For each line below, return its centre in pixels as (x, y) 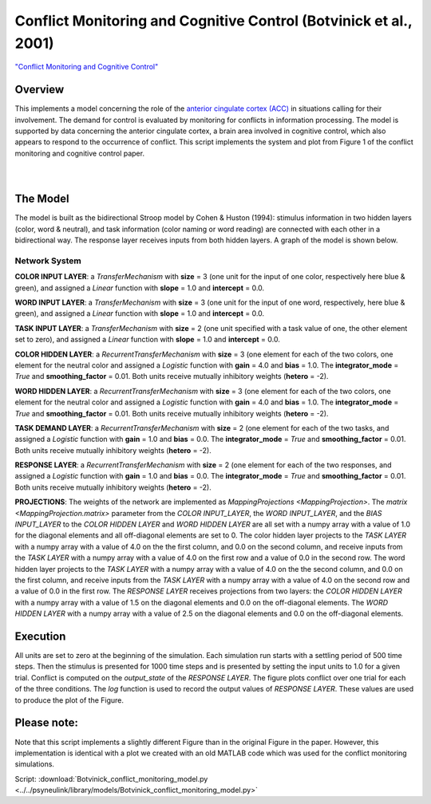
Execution (40, 636)
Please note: (47, 723)
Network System (48, 261)
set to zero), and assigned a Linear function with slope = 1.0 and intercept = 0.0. (148, 340)
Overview (40, 90)
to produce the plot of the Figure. (69, 700)
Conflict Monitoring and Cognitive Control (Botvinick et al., (214, 21)
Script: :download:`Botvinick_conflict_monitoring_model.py (111, 778)
